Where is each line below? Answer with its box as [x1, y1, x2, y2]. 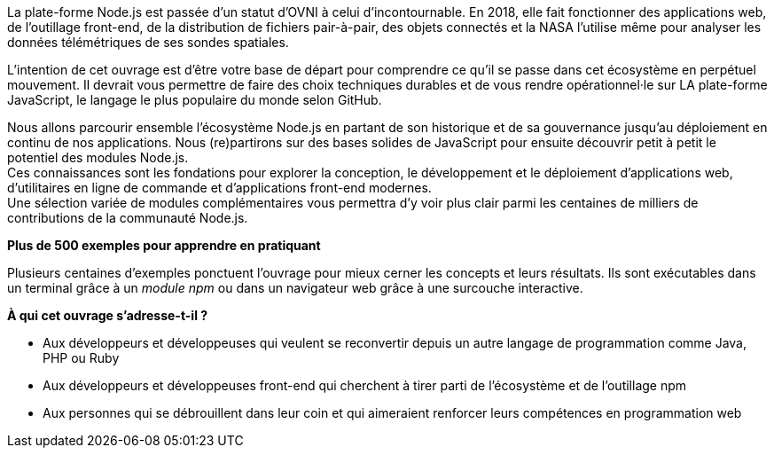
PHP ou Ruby [43, 350, 120, 365]
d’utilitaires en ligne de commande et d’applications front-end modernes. [7, 180, 432, 195]
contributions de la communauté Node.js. [7, 210, 248, 225]
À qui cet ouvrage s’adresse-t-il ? [7, 308, 208, 323]
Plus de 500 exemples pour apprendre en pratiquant [7, 238, 321, 253]
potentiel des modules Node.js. [7, 150, 189, 165]
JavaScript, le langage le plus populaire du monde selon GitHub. [7, 92, 382, 107]
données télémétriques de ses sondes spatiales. [7, 35, 289, 50]
